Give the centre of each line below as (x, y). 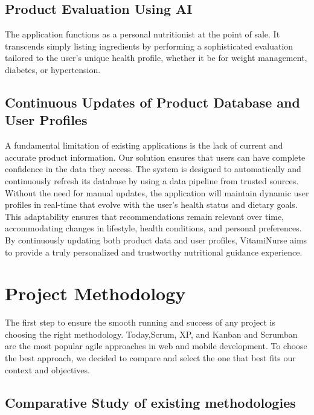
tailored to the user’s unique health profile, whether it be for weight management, (156, 58)
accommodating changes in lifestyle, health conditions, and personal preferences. (153, 228)
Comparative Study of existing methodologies (150, 402)
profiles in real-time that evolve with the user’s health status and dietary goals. (151, 204)
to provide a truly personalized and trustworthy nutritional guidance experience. (154, 252)
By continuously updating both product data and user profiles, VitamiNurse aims (156, 240)
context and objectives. (47, 369)
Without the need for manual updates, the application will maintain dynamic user (157, 192)
